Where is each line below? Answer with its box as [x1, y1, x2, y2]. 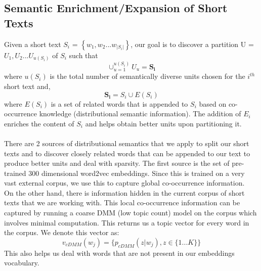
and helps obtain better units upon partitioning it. [85, 118, 242, 128]
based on [199, 98, 227, 109]
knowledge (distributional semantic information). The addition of [39, 108, 241, 119]
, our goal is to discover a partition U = [130, 38, 254, 49]
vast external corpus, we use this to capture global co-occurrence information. [4, 177, 245, 188]
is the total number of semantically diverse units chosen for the [50, 71, 245, 81]
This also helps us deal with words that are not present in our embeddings [4, 247, 235, 258]
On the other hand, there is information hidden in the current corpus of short [4, 187, 245, 198]
